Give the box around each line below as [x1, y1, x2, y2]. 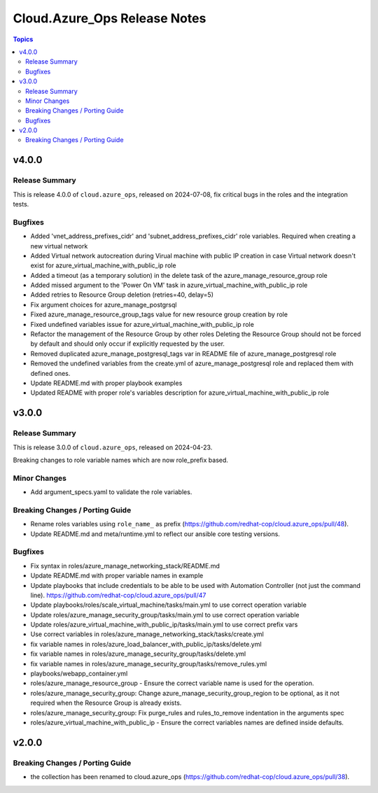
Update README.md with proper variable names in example [30, 571, 204, 580]
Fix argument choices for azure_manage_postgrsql [30, 300, 177, 309]
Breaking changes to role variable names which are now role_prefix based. [13, 456, 229, 464]
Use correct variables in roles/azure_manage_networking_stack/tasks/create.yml [30, 630, 264, 638]
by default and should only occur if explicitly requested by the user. [30, 339, 225, 348]
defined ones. [30, 369, 71, 377]
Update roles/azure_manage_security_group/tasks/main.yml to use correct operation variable [30, 610, 300, 619]
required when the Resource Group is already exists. [30, 699, 182, 707]
